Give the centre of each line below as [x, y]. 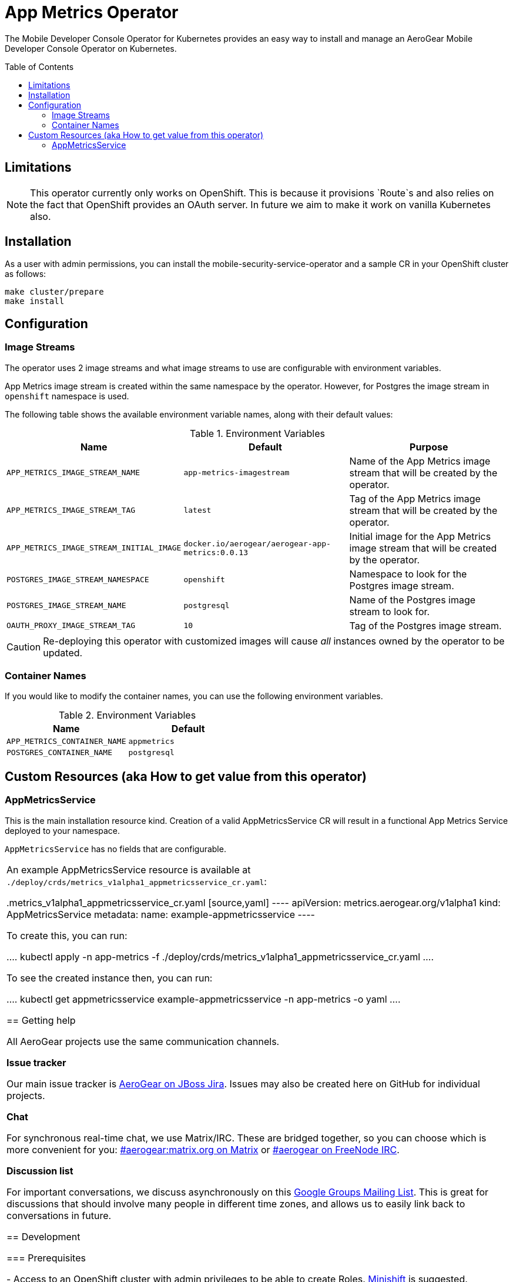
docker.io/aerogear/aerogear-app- [257, 543]
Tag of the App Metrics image [415, 498]
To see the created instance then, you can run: [110, 978]
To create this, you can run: [67, 935]
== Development [43, 1236]
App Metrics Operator [92, 12]
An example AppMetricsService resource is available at [129, 869]
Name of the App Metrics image [420, 461]
